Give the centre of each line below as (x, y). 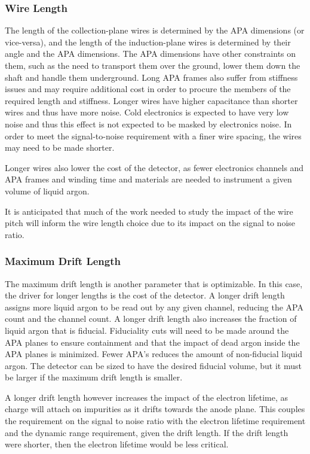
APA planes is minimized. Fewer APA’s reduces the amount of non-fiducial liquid (154, 354)
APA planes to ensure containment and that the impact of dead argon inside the (152, 342)
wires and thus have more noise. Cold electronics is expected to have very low (147, 112)
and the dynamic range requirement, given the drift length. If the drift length (147, 432)
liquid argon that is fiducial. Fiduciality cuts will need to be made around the (147, 330)
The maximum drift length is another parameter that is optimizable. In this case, (154, 283)
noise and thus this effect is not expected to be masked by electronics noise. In (148, 124)
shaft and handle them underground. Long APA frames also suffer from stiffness (151, 77)
